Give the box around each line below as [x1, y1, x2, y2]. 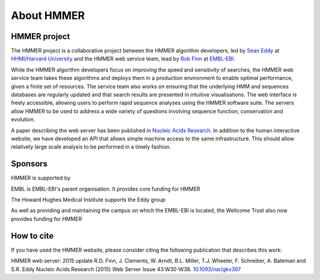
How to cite [11, 231, 54, 241]
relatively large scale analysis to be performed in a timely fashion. [11, 143, 171, 150]
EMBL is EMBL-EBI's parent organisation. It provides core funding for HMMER [11, 185, 201, 192]
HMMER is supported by [11, 175, 71, 182]
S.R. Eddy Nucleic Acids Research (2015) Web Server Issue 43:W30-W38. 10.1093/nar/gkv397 [11, 265, 241, 272]
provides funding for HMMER [11, 215, 82, 222]
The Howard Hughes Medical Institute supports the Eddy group [11, 196, 166, 204]
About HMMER [11, 9, 85, 22]
